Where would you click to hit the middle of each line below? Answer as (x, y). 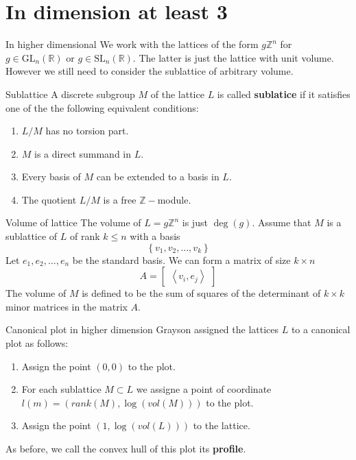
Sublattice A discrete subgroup (70, 94)
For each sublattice (61, 389)
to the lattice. (222, 425)
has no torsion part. (87, 131)
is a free (120, 199)
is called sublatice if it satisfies (284, 94)
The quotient (49, 199)
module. (174, 199)
